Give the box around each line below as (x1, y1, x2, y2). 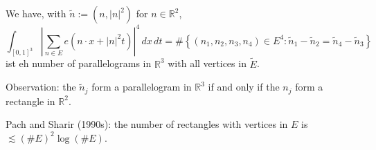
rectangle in (6, 93, 55, 108)
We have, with (6, 6, 66, 20)
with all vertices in (168, 56, 247, 71)
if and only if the (208, 79, 280, 94)
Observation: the (6, 79, 76, 94)
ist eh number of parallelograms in (6, 56, 152, 71)
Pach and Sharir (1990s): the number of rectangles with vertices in (6, 117, 288, 131)
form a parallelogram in (91, 79, 192, 94)
